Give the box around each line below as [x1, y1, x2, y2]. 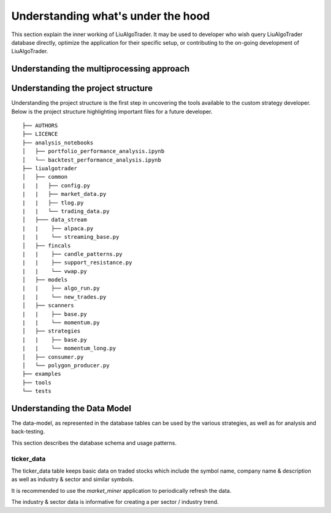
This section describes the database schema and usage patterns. [11, 439, 177, 446]
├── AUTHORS [22, 122, 58, 129]
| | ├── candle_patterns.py [22, 250, 123, 257]
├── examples [22, 370, 61, 378]
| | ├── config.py [22, 182, 91, 189]
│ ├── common [22, 173, 68, 181]
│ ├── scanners [22, 302, 74, 309]
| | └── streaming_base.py [22, 233, 120, 241]
